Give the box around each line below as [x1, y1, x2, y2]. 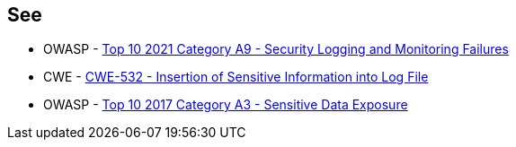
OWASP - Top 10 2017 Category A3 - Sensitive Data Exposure [43, 97, 408, 113]
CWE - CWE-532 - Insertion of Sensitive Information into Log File [43, 69, 429, 85]
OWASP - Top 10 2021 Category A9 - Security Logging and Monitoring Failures [43, 41, 509, 57]
